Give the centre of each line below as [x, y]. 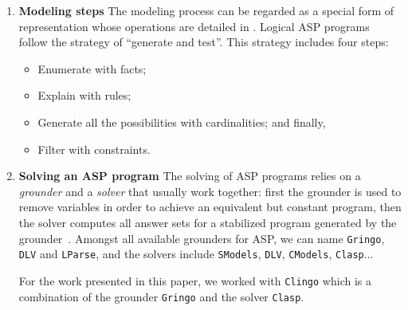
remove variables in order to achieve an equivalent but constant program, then [210, 207]
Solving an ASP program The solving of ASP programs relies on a [190, 176]
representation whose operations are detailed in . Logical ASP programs [194, 26]
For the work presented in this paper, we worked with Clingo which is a [195, 280]
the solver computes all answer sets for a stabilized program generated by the [208, 222]
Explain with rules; [84, 95]
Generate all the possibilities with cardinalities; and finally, [182, 122]
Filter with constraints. [94, 149]
